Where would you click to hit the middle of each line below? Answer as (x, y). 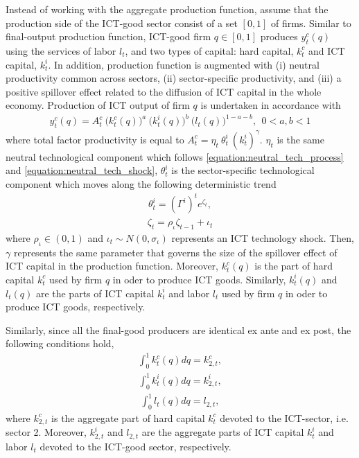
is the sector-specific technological (243, 170)
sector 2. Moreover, (46, 432)
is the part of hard (294, 266)
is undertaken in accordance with (271, 105)
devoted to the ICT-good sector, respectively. (135, 446)
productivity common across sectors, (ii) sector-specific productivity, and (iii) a (174, 78)
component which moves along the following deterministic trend (141, 183)
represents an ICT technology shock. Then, (263, 237)
